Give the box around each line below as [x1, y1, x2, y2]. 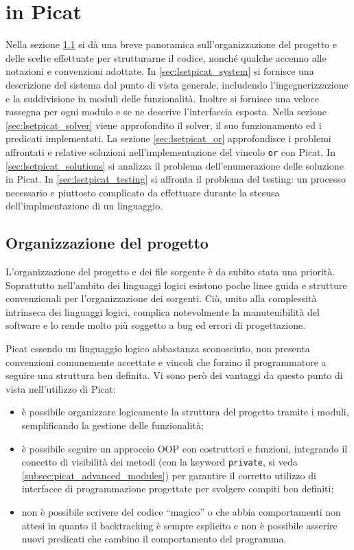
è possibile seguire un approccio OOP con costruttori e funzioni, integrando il [21, 441, 348, 455]
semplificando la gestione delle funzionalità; [21, 418, 204, 433]
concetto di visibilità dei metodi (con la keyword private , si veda [21, 455, 298, 469]
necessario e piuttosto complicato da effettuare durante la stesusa [5, 185, 280, 199]
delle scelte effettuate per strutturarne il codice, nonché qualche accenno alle [5, 50, 327, 65]
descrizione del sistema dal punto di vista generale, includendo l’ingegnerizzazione [5, 77, 349, 91]
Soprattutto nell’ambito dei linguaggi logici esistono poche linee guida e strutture [5, 277, 347, 292]
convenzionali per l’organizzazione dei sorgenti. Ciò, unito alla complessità [5, 291, 317, 306]
